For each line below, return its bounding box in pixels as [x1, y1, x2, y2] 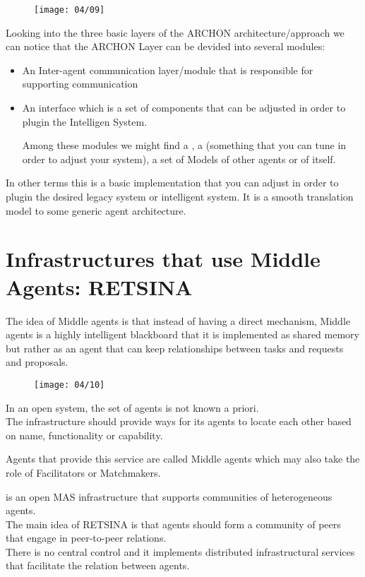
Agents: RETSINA [6, 272, 193, 301]
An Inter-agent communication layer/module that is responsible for [22, 62, 313, 77]
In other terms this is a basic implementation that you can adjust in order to [6, 175, 339, 190]
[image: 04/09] [34, 5, 105, 15]
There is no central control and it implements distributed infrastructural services [6, 544, 355, 559]
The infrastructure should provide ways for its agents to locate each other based [6, 414, 352, 429]
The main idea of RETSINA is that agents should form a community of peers [6, 516, 341, 531]
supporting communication [22, 76, 138, 91]
